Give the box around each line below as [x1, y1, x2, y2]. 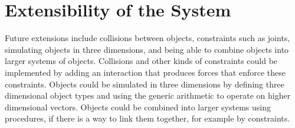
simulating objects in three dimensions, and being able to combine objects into [5, 43, 289, 55]
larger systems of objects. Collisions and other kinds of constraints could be [5, 55, 278, 67]
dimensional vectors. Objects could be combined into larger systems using [5, 100, 271, 113]
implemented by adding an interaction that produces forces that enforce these [5, 66, 286, 78]
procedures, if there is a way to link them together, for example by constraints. [5, 112, 290, 124]
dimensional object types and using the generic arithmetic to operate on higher [5, 89, 291, 102]
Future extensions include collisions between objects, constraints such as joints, [5, 32, 290, 44]
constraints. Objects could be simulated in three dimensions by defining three [5, 78, 284, 90]
